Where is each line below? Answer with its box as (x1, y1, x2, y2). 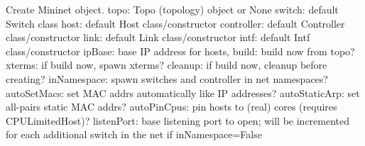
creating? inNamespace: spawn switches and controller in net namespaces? (6, 71, 328, 86)
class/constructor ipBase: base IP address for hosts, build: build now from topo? (6, 43, 355, 58)
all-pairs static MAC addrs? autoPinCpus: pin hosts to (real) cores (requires (6, 99, 337, 114)
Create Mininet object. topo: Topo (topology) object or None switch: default (6, 2, 339, 16)
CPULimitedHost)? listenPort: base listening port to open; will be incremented (6, 113, 350, 128)
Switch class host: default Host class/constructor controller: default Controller (6, 16, 345, 30)
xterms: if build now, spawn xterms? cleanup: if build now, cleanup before (6, 57, 327, 72)
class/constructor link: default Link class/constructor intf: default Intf (6, 30, 310, 45)
